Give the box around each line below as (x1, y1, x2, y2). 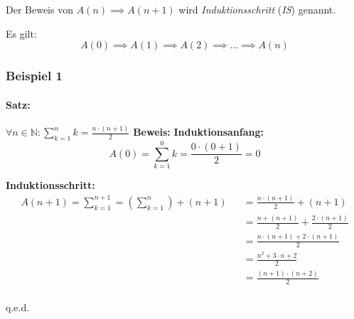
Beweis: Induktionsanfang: (133, 124, 264, 139)
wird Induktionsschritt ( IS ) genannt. (178, 2, 336, 16)
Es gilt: (6, 26, 37, 40)
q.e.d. (6, 300, 30, 315)
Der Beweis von (6, 2, 73, 16)
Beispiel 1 (6, 67, 63, 85)
